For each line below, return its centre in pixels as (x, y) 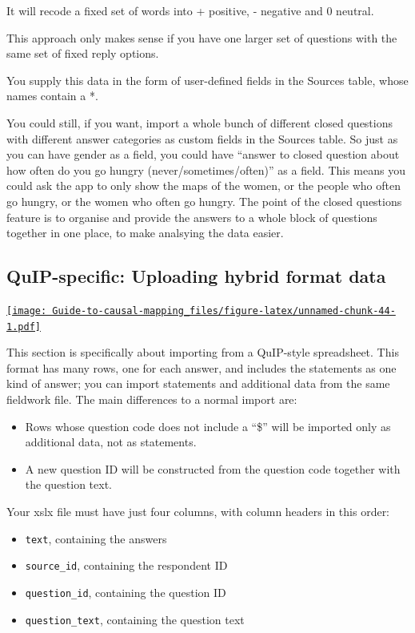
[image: (27, 310)
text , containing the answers (96, 538)
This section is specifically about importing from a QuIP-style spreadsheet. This (203, 352)
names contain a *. (52, 96)
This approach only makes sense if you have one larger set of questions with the (202, 37)
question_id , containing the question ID (126, 592)
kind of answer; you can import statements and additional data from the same (198, 383)
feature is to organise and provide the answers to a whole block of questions (192, 217)
